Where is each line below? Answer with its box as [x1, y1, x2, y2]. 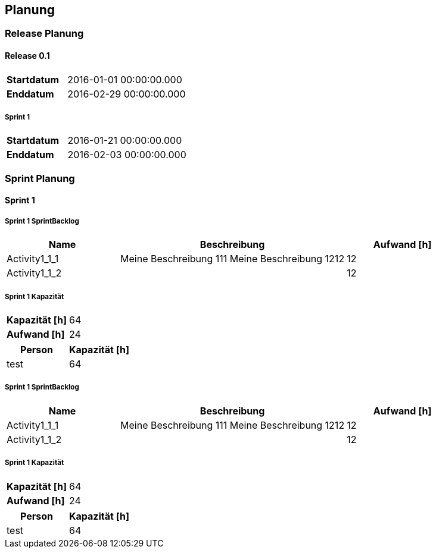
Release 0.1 [5, 51, 50, 61]
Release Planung [5, 27, 84, 40]
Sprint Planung [5, 172, 75, 184]
